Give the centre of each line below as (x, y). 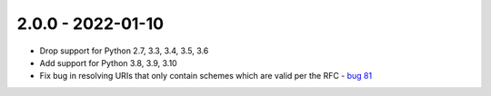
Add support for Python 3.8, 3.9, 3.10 (108, 62)
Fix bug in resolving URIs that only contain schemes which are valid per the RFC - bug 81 (206, 76)
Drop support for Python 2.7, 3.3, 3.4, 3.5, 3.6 (124, 51)
